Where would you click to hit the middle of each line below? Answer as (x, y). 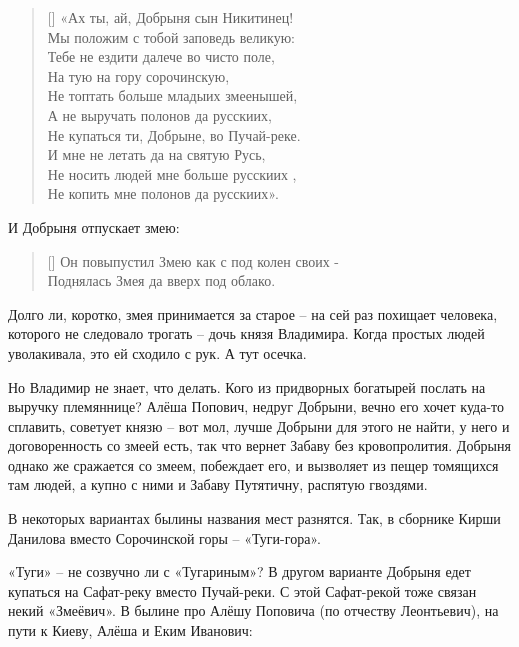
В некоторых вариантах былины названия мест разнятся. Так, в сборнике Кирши (254, 518)
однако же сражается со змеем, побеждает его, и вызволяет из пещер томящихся (253, 464)
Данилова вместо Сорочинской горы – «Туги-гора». (164, 537)
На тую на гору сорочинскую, (138, 75)
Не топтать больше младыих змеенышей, (172, 95)
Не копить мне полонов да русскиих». (163, 193)
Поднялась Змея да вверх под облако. (161, 280)
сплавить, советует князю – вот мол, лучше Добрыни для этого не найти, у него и (259, 425)
